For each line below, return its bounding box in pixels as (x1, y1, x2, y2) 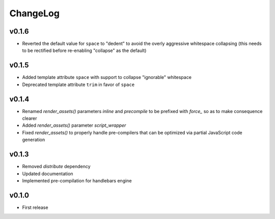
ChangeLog (9, 8, 60, 19)
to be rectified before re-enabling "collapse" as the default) (22, 47, 147, 53)
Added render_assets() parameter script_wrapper (22, 122, 126, 128)
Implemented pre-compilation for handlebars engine (22, 177, 132, 183)
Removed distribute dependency (22, 163, 91, 170)
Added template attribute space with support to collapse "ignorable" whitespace (22, 74, 192, 80)
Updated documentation (22, 171, 73, 177)
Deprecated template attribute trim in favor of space (22, 81, 135, 88)
